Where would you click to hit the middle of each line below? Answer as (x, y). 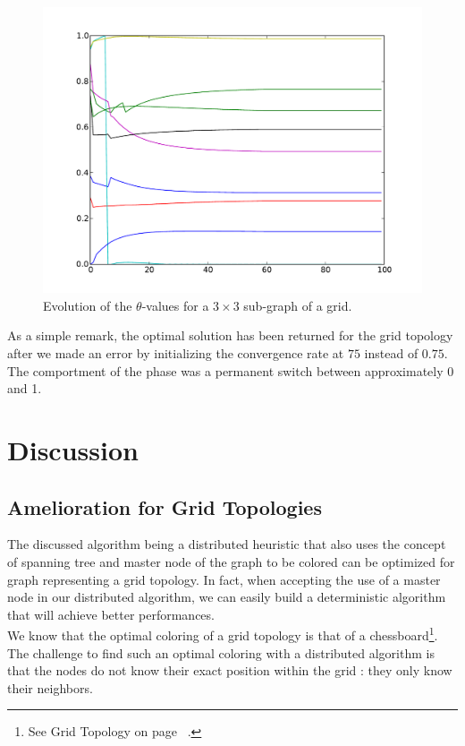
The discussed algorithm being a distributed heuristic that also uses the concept (227, 544)
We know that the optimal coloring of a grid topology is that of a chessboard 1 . (223, 634)
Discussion (73, 449)
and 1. (25, 388)
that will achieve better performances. (111, 614)
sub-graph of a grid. (298, 305)
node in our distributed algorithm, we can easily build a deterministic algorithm (227, 597)
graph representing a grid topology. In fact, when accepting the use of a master (224, 579)
